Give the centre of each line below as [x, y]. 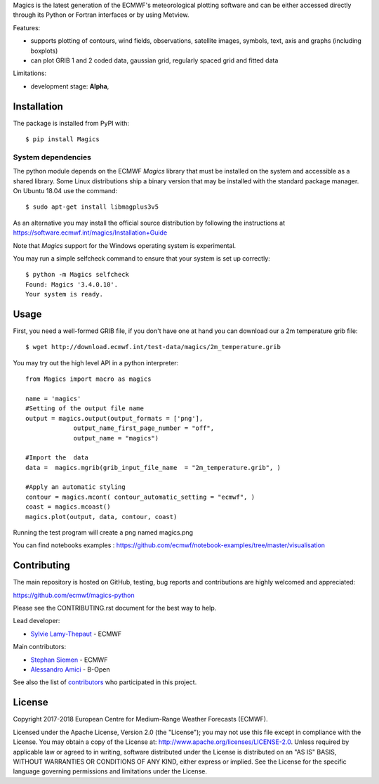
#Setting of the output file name [85, 409]
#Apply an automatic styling [75, 487]
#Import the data [57, 458]
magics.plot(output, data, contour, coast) [101, 517]
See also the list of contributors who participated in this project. [105, 682]
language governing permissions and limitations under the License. [110, 771]
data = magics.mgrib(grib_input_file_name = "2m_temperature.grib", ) [153, 468]
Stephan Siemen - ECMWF [69, 660]
